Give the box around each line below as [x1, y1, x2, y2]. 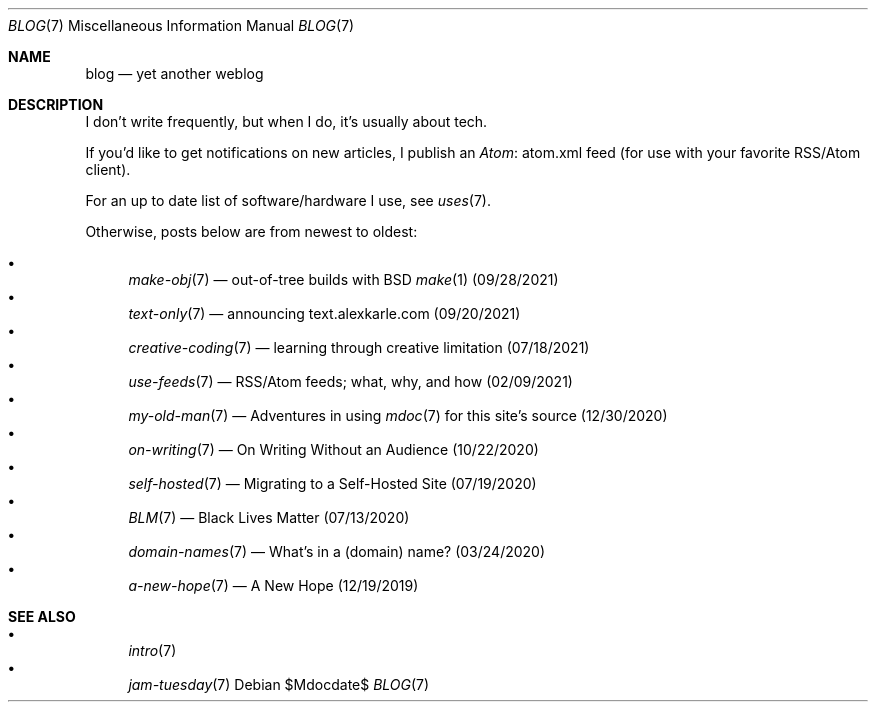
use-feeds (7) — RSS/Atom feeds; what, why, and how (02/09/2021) [128, 373, 573, 390]
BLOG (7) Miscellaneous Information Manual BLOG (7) [8, 17, 355, 34]
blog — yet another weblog [85, 65, 264, 82]
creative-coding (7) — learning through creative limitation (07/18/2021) [128, 339, 590, 356]
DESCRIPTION [8, 96, 104, 113]
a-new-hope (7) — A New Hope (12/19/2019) [128, 577, 419, 594]
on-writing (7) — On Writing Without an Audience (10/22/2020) [128, 441, 539, 458]
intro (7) [128, 642, 177, 659]
